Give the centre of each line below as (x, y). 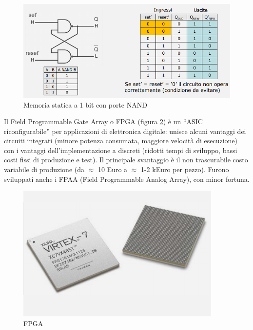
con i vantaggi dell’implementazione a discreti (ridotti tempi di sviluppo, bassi (121, 150)
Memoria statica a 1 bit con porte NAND (85, 105)
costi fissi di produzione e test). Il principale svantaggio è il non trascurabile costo (126, 160)
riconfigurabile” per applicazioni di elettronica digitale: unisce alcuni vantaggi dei (125, 131)
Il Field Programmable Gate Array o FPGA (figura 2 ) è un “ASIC (103, 121)
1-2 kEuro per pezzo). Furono (185, 169)
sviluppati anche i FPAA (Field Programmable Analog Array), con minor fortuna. (127, 179)
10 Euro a (113, 169)
